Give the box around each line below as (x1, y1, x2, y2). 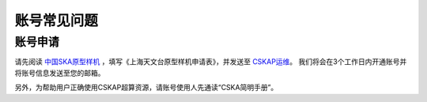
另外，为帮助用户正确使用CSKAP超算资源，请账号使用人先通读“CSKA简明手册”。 (14, 83, 278, 93)
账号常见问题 (14, 12, 99, 29)
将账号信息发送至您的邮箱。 (14, 68, 105, 77)
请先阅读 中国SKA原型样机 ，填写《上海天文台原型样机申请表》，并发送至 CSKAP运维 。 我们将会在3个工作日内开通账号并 (14, 57, 407, 66)
